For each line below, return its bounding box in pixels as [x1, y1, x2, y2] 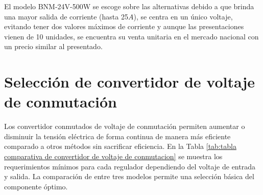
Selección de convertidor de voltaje [4, 71, 255, 92]
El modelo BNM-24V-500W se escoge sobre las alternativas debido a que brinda [4, 1, 254, 11]
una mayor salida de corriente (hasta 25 [4, 11, 128, 21]
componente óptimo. [4, 181, 68, 191]
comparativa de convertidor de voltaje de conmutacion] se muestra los [4, 151, 223, 162]
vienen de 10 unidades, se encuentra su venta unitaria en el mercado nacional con [4, 31, 259, 41]
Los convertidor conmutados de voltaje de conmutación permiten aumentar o [4, 121, 245, 132]
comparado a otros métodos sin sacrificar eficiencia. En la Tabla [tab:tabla [4, 141, 236, 151]
